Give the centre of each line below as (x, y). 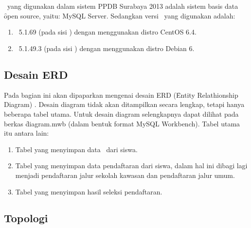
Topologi (26, 218)
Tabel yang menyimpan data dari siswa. (76, 149)
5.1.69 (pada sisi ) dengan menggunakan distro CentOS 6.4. (108, 32)
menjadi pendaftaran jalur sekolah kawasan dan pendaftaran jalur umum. (125, 175)
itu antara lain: (27, 133)
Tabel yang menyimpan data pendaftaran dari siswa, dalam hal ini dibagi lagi (131, 166)
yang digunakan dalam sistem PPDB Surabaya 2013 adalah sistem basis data (123, 6)
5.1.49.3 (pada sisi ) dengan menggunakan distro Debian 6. (107, 48)
